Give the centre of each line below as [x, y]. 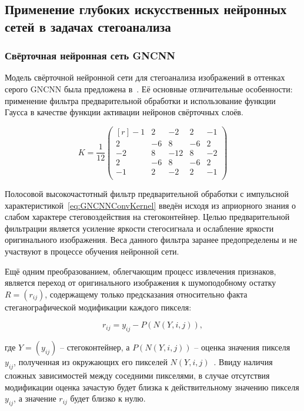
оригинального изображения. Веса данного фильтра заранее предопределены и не [151, 240]
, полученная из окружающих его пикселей [91, 362]
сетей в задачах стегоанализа [88, 26]
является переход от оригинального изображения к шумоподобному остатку [141, 283]
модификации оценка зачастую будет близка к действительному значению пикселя [152, 387]
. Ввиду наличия [243, 362]
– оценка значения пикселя [242, 347]
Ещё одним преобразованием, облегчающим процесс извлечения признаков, [141, 271]
